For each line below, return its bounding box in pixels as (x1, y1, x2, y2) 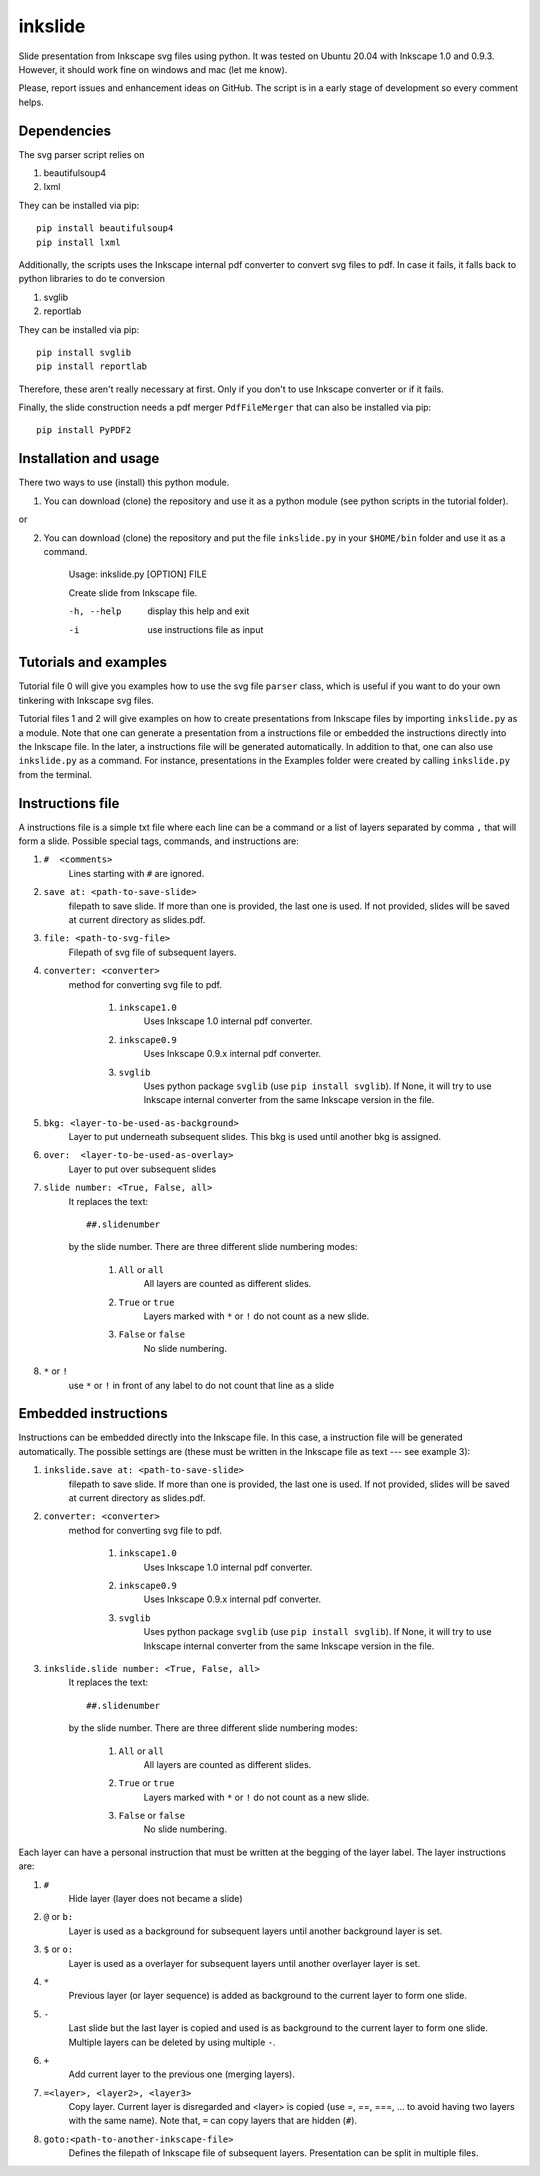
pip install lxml (36, 236, 121, 248)
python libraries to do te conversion (18, 273, 165, 285)
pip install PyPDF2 (36, 425, 132, 436)
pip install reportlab (36, 361, 148, 372)
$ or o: (43, 1943, 74, 1955)
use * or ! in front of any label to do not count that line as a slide (68, 1379, 335, 1391)
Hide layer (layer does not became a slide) (68, 1893, 243, 1905)
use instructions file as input (147, 623, 264, 635)
